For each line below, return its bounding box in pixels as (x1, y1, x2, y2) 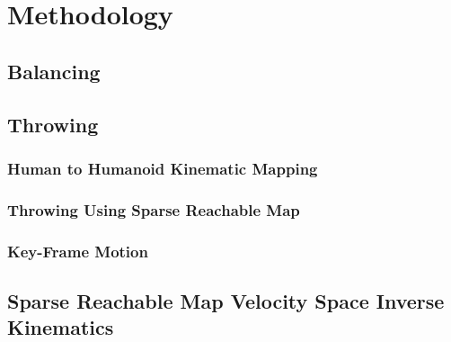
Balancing (7, 57, 101, 85)
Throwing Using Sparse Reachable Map (7, 198, 300, 220)
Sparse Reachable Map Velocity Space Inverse (7, 286, 445, 314)
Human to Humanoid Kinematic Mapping (7, 157, 318, 179)
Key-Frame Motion (7, 239, 148, 262)
